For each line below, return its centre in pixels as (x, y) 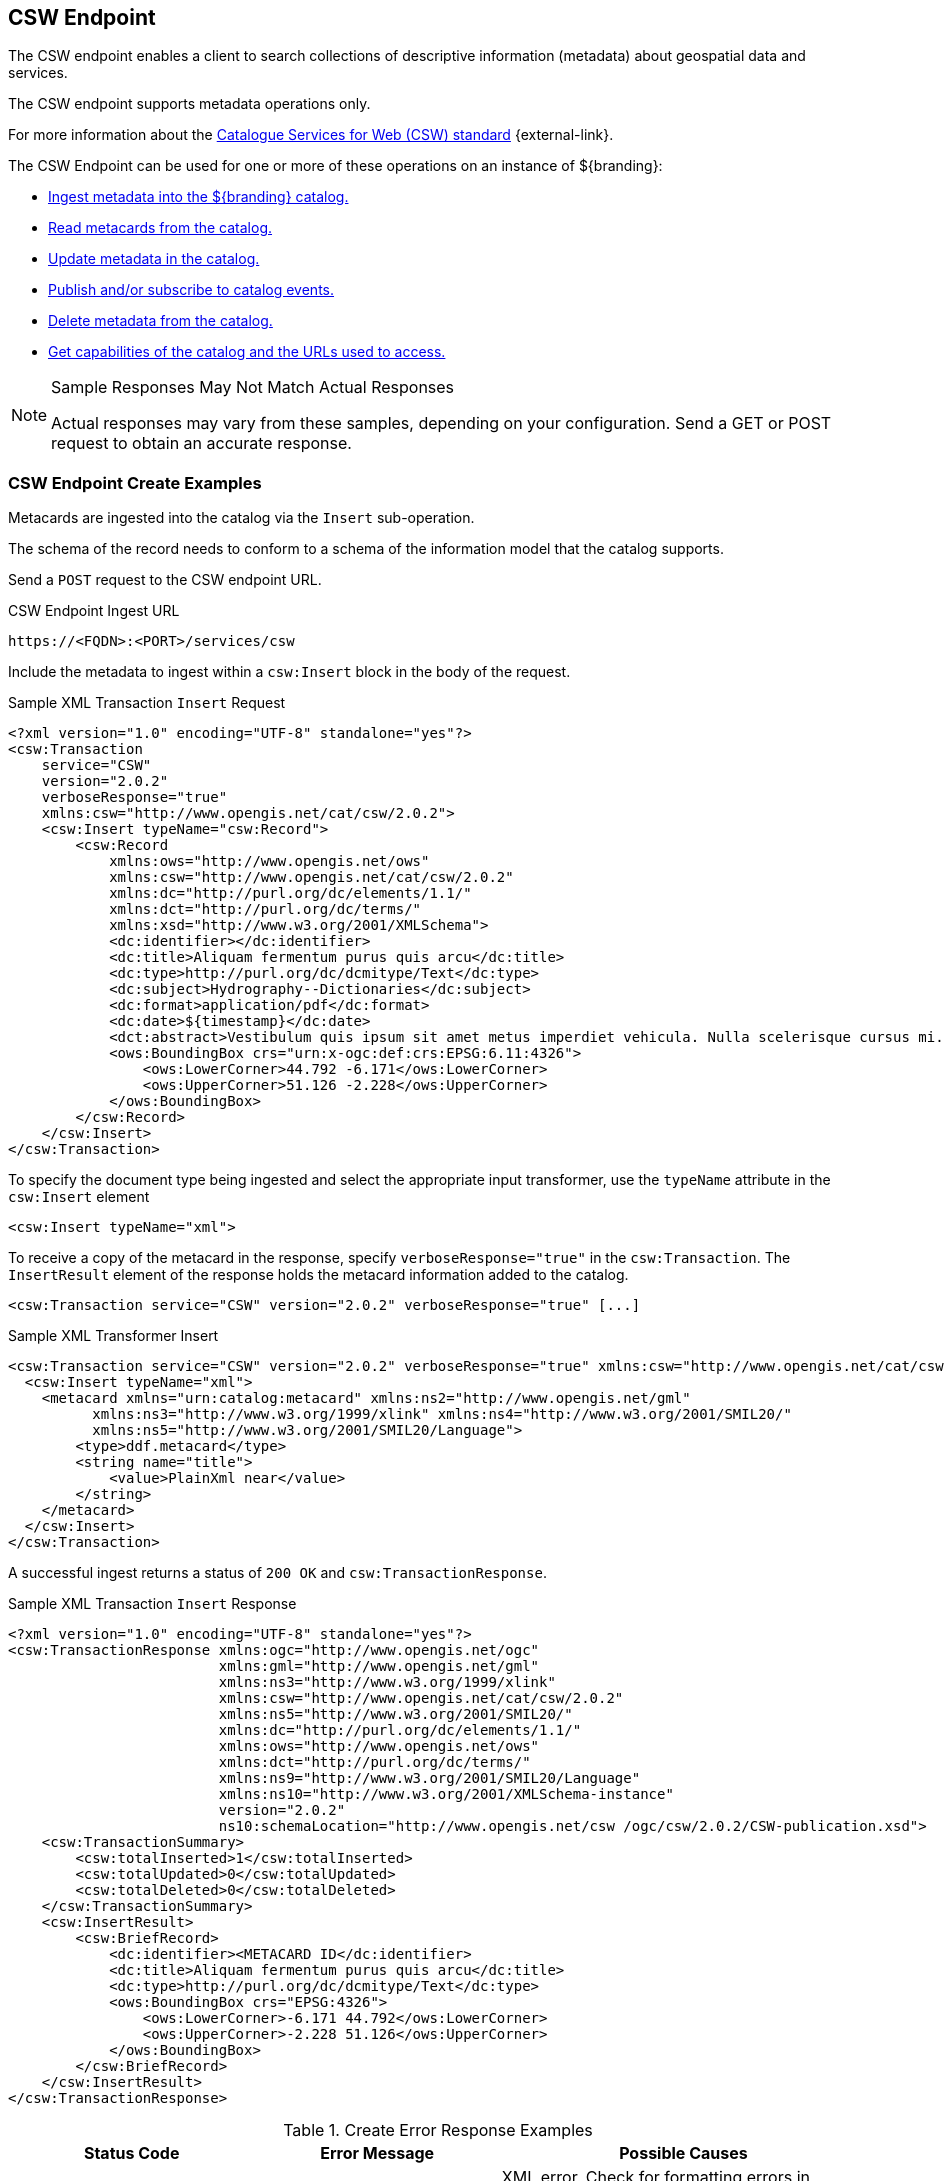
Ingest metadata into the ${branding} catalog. (198, 197)
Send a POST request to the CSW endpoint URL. (165, 580)
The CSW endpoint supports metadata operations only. (189, 104)
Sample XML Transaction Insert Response (152, 1604)
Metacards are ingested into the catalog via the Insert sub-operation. (241, 518)
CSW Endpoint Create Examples (135, 482)
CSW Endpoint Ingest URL (94, 611)
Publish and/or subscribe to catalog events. (191, 290)
